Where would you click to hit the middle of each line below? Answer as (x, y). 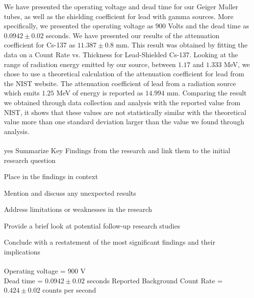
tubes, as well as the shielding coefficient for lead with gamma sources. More (119, 16)
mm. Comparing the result (207, 93)
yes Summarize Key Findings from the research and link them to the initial (117, 150)
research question (30, 160)
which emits (22, 93)
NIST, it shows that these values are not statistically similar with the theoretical (125, 112)
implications (22, 252)
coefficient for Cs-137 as (40, 45)
